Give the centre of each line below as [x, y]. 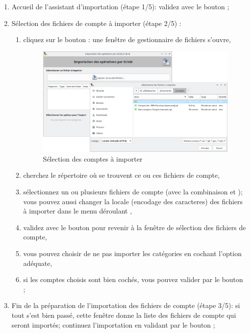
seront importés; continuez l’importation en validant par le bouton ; [113, 324]
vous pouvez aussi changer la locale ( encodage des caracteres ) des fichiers [133, 201]
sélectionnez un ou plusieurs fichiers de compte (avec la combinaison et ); [133, 192]
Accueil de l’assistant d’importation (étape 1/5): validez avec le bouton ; [120, 6]
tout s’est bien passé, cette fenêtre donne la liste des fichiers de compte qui [124, 315]
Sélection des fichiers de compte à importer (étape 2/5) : [96, 23]
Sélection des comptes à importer [93, 158]
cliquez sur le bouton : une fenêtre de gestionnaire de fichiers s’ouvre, [127, 39]
